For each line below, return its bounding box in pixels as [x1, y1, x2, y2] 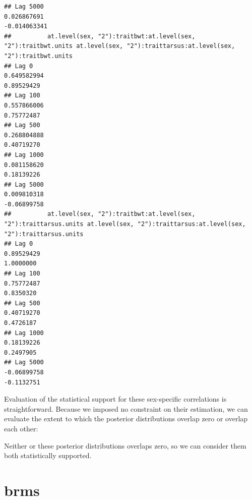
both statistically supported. [4, 450, 92, 461]
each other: [4, 423, 38, 433]
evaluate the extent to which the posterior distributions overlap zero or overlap [4, 413, 248, 424]
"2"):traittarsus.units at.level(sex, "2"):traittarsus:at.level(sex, [4, 220, 246, 228]
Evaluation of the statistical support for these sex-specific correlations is [4, 394, 227, 404]
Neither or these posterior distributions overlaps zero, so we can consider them [4, 440, 246, 451]
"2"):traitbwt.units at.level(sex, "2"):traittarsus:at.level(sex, [4, 42, 235, 50]
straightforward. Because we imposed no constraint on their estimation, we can [4, 403, 248, 414]
